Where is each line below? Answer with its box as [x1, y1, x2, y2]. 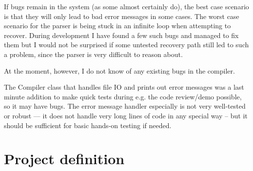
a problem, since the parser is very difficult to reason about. [4, 49, 183, 59]
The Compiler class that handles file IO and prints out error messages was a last [4, 82, 244, 92]
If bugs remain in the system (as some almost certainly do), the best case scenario [4, 1, 249, 11]
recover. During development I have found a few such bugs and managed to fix [4, 30, 239, 40]
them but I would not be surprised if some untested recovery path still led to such [4, 39, 249, 50]
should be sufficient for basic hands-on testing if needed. [4, 120, 172, 130]
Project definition [4, 149, 125, 169]
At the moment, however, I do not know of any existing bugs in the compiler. [4, 65, 235, 76]
